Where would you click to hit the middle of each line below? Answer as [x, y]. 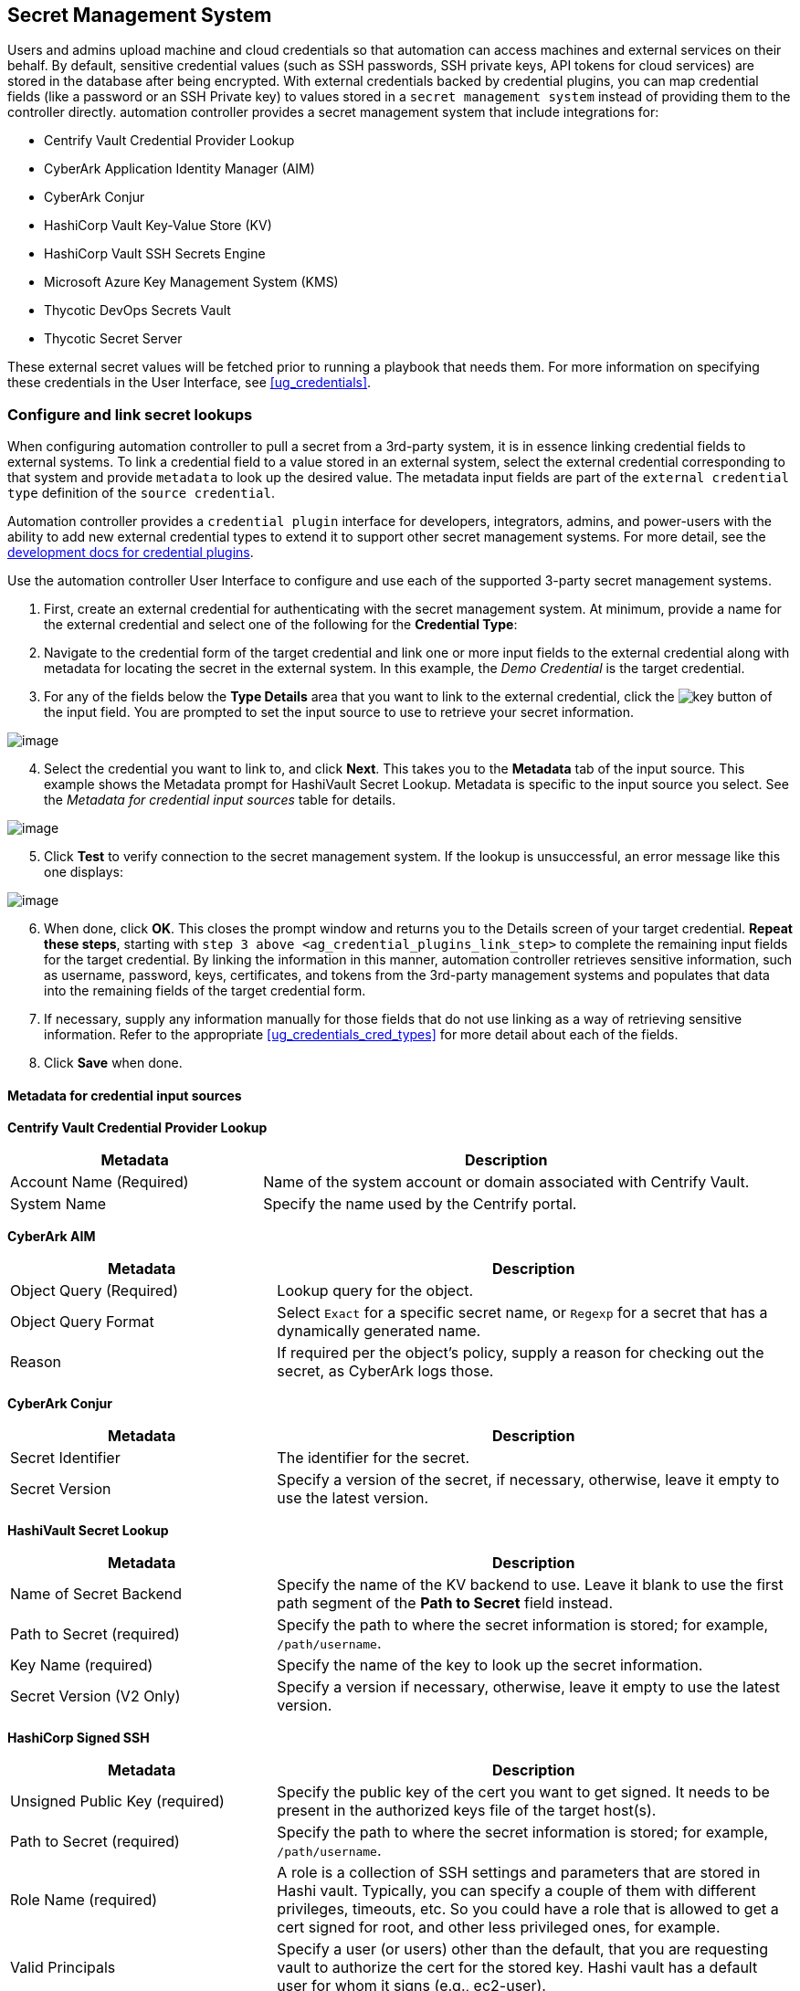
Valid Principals [63, 1968]
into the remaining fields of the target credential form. [205, 991]
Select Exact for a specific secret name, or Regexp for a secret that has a [522, 1313]
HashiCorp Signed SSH [79, 1738]
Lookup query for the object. [375, 1291]
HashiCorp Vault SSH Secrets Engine [155, 254]
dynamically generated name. [379, 1331]
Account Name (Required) [100, 1182]
